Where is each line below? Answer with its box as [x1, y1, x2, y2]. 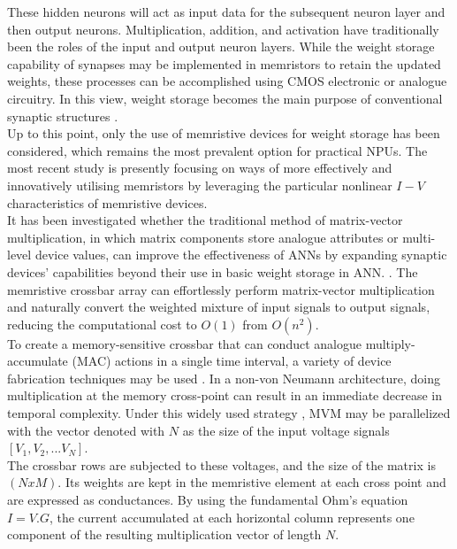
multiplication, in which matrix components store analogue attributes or [7, 228, 399, 246]
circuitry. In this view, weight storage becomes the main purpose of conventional [7, 89, 443, 107]
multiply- [365, 334, 415, 352]
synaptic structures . [7, 106, 118, 125]
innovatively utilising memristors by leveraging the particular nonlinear [7, 175, 392, 194]
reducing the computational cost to [7, 314, 197, 333]
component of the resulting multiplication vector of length [7, 525, 322, 544]
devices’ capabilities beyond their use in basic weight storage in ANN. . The [7, 262, 418, 281]
